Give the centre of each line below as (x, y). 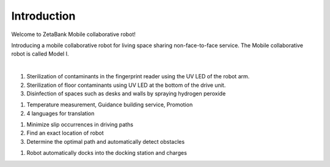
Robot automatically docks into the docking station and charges (107, 153)
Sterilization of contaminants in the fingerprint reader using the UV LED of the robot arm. (138, 76)
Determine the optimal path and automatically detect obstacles (106, 141)
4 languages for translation (61, 113)
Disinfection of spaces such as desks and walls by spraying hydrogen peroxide (126, 93)
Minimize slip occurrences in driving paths (80, 125)
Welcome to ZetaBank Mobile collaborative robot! (73, 34)
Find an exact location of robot (65, 133)
